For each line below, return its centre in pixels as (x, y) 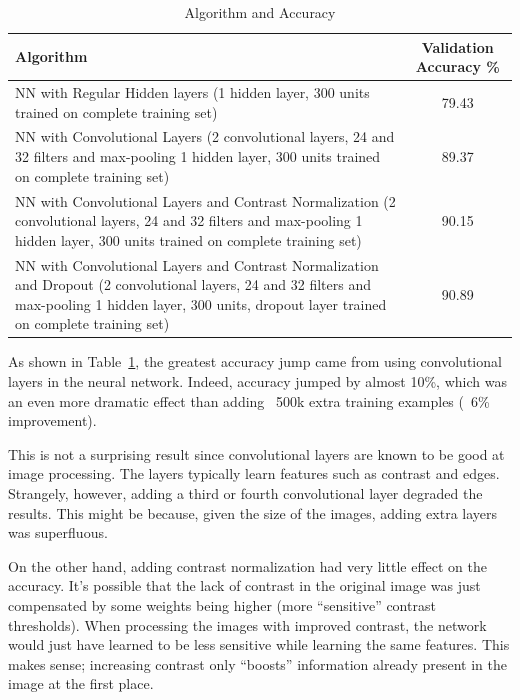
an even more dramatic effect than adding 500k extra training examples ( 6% (249, 400)
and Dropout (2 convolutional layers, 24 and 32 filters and (193, 284)
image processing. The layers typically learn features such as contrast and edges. (254, 473)
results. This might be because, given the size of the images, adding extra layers (253, 512)
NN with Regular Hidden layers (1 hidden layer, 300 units (192, 92)
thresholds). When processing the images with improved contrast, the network (247, 624)
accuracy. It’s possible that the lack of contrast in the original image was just (244, 585)
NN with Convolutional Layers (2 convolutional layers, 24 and (205, 136)
